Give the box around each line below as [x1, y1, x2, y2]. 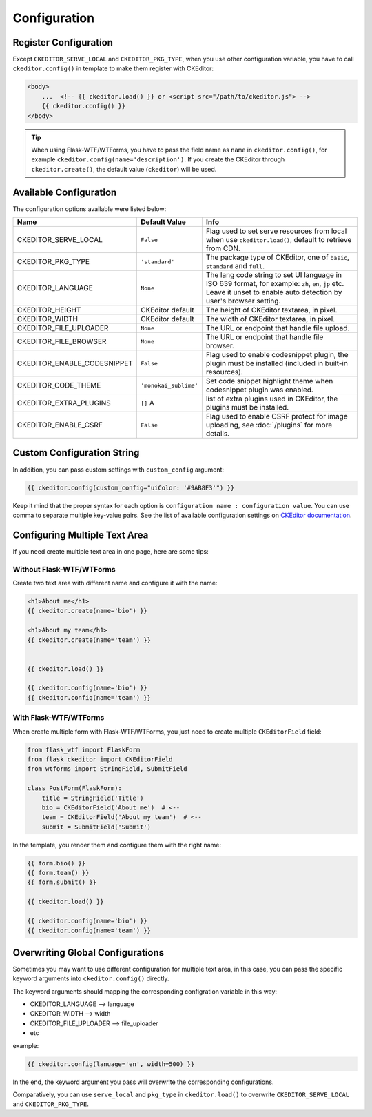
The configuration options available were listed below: [12, 204, 167, 213]
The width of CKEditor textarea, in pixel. [205, 314, 335, 324]
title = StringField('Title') [41, 794, 144, 802]
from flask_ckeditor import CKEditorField [27, 755, 173, 763]
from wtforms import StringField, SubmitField [27, 765, 187, 773]
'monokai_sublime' [140, 381, 198, 389]
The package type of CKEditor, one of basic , [205, 252, 349, 262]
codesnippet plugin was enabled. [205, 385, 313, 394]
